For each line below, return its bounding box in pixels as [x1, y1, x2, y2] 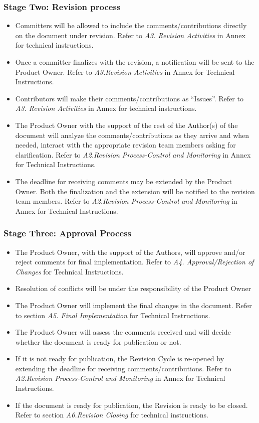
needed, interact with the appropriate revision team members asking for [15, 139, 236, 150]
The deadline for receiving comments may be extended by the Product [15, 176, 232, 186]
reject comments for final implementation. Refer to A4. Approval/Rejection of [15, 256, 254, 267]
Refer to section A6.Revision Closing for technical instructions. [15, 409, 208, 420]
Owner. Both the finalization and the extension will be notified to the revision [15, 186, 255, 196]
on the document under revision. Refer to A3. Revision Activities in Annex [15, 30, 245, 40]
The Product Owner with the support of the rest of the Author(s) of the [15, 119, 238, 130]
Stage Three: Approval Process [4, 227, 131, 239]
